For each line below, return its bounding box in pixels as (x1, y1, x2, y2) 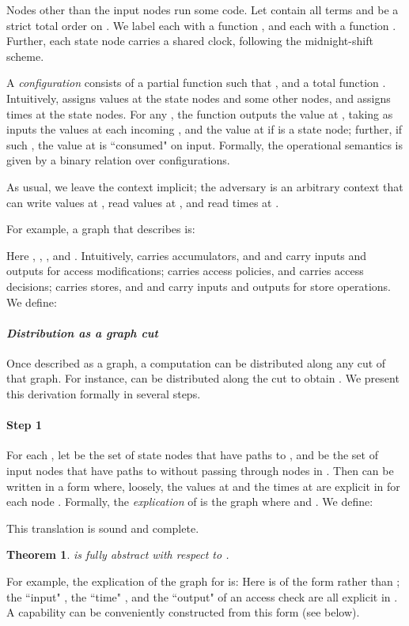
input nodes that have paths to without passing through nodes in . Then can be (6, 462, 394, 479)
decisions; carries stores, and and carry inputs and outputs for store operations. (6, 277, 391, 294)
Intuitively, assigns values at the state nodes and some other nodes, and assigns (6, 89, 391, 106)
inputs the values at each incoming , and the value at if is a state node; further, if (6, 121, 403, 138)
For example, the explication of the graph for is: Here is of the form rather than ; (6, 573, 400, 590)
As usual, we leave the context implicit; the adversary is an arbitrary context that (6, 178, 403, 194)
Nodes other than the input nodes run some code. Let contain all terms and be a (6, 2, 399, 17)
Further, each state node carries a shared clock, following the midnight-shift (6, 32, 373, 49)
